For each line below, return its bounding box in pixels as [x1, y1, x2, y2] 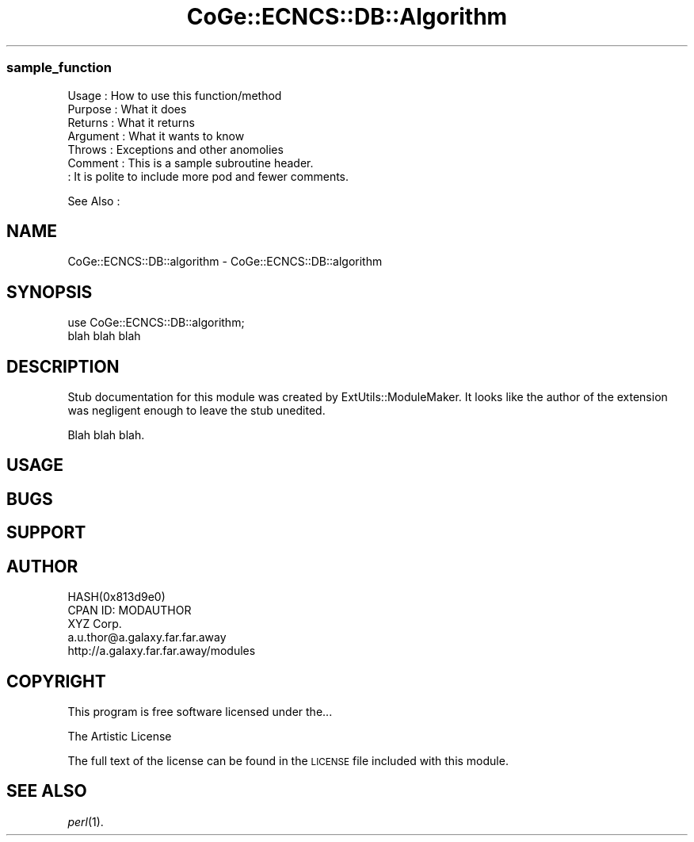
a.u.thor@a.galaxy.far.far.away [67, 630, 227, 645]
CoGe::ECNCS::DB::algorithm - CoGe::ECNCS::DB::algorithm [67, 255, 383, 269]
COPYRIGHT [6, 671, 106, 691]
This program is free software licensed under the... [67, 704, 333, 718]
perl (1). [67, 814, 104, 829]
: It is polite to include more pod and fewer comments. [67, 169, 349, 183]
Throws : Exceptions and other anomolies [67, 142, 284, 156]
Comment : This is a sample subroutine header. [67, 155, 314, 170]
